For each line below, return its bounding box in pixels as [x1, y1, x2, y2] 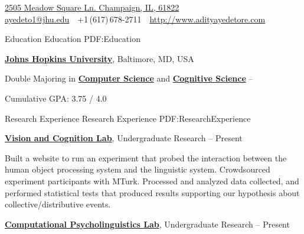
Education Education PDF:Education [5, 32, 140, 45]
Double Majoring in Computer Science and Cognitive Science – [5, 72, 253, 84]
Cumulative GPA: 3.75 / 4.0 [5, 92, 107, 104]
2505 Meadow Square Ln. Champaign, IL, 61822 [5, 1, 179, 13]
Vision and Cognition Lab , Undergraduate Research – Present [5, 132, 243, 144]
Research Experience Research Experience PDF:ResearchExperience [5, 112, 251, 124]
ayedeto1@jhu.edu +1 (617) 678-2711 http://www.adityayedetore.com [5, 12, 266, 25]
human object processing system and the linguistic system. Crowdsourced [5, 163, 270, 175]
